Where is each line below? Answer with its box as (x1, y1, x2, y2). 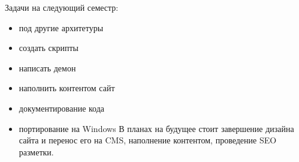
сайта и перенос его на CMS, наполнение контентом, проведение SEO (19, 134, 277, 146)
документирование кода (19, 101, 105, 114)
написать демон (19, 61, 76, 74)
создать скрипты (19, 41, 78, 54)
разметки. (19, 145, 54, 158)
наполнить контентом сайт (19, 82, 115, 94)
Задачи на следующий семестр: (5, 1, 119, 13)
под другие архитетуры (19, 21, 104, 34)
